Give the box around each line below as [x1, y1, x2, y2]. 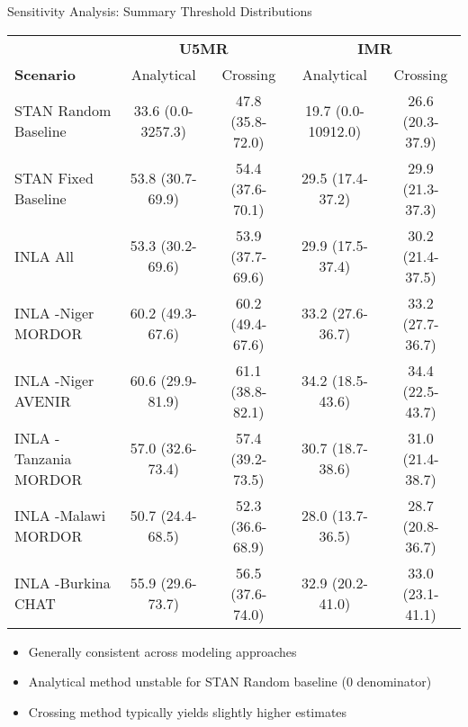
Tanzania [14, 447, 72, 469]
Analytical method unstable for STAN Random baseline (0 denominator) [28, 672, 432, 691]
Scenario [14, 63, 76, 85]
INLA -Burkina [14, 572, 111, 594]
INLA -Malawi [14, 505, 106, 526]
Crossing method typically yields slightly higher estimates [28, 702, 347, 721]
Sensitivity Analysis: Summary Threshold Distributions [7, 2, 312, 20]
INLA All [14, 245, 75, 266]
